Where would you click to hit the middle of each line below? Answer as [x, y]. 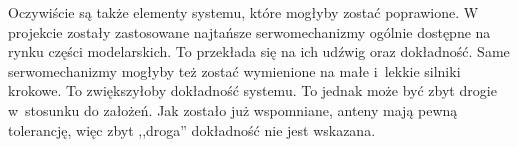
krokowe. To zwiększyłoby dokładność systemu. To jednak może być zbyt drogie [252, 90]
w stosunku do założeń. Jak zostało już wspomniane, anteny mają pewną [233, 109]
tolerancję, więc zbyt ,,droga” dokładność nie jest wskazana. [192, 129]
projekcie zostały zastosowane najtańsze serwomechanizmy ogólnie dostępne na [249, 31]
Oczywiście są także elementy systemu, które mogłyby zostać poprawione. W [243, 12]
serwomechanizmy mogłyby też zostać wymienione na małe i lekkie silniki [234, 70]
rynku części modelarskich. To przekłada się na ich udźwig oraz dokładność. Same [259, 51]
